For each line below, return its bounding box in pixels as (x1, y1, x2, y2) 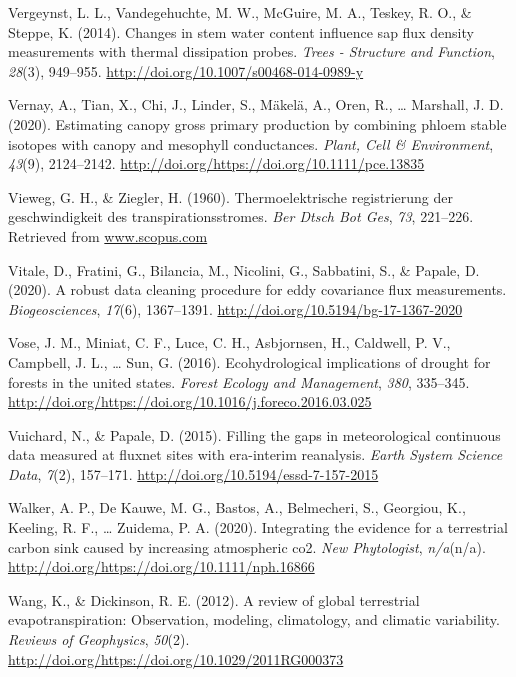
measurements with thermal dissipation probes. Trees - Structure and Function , (8, 41, 495, 62)
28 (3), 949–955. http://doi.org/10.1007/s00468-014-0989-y (8, 60, 364, 81)
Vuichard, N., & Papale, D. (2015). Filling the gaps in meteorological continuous (8, 424, 501, 445)
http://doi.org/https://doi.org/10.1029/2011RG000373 (8, 648, 344, 669)
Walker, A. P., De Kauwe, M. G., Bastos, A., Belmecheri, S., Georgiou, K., (8, 497, 466, 518)
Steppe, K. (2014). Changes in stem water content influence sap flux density (8, 21, 474, 42)
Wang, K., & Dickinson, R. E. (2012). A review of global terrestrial (8, 589, 420, 610)
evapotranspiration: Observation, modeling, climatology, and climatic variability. (8, 609, 500, 630)
